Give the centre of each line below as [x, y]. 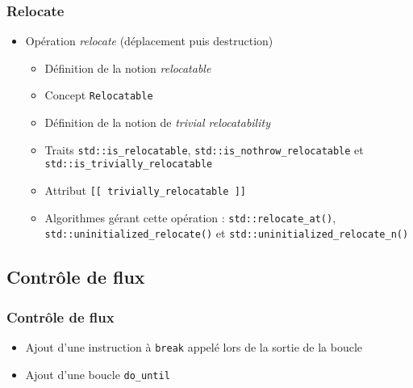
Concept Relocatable [99, 95]
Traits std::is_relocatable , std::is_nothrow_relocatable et [204, 149]
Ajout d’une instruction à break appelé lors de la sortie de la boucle [194, 346]
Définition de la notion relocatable [128, 67]
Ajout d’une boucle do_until [98, 374]
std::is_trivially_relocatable [129, 164]
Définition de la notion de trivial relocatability [157, 122]
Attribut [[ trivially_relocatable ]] [145, 190]
